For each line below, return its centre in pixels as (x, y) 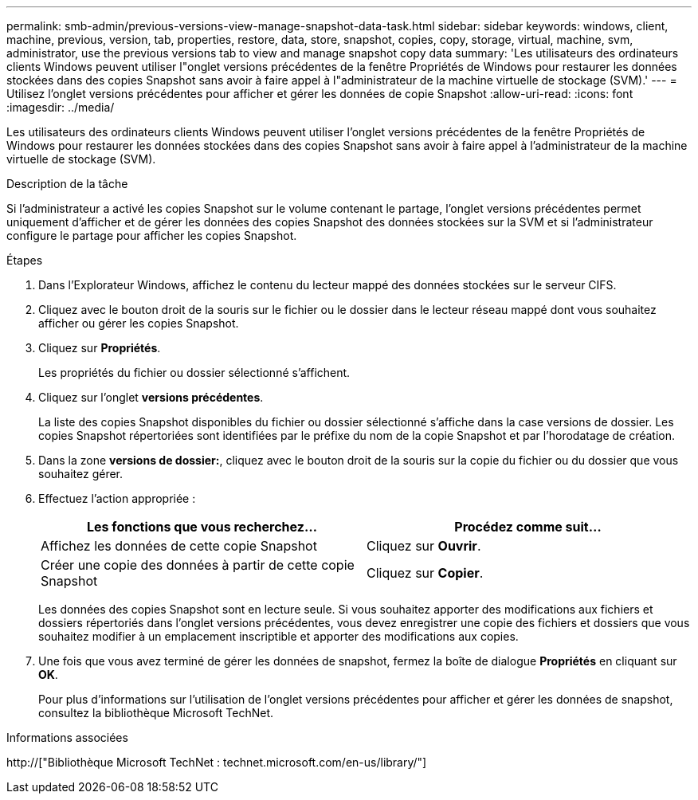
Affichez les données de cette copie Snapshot (179, 546)
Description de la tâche (67, 184)
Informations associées (67, 737)
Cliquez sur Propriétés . (100, 348)
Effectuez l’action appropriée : (117, 498)
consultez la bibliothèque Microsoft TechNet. (156, 713)
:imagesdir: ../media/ (61, 107)
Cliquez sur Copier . (425, 573)
